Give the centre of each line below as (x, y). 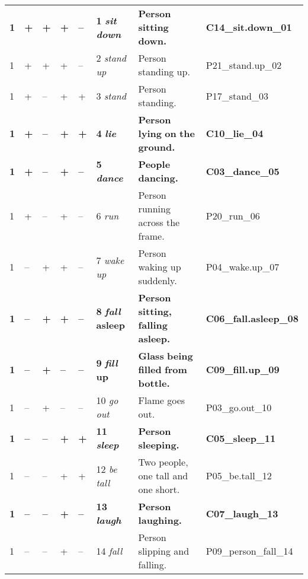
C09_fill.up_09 (243, 369)
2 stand (111, 58)
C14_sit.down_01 (249, 27)
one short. (159, 489)
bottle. (154, 383)
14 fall (109, 551)
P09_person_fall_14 (249, 551)
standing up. (164, 71)
